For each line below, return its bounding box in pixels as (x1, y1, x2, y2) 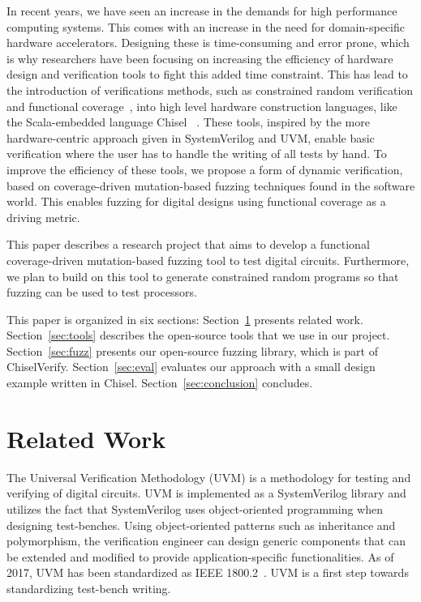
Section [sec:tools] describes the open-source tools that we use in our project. (6, 327, 390, 344)
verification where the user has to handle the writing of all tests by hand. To (6, 145, 387, 162)
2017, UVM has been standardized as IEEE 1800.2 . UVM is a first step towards (6, 564, 409, 581)
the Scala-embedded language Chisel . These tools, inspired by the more (6, 113, 370, 130)
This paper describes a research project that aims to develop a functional (6, 236, 370, 253)
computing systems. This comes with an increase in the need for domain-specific (6, 18, 405, 35)
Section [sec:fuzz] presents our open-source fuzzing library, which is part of (6, 342, 378, 359)
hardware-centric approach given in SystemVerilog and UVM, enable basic (6, 129, 375, 146)
